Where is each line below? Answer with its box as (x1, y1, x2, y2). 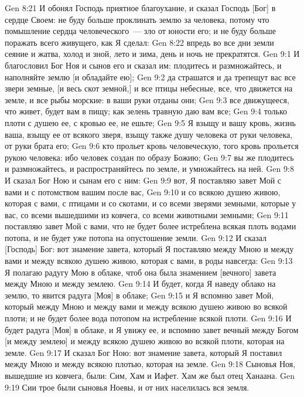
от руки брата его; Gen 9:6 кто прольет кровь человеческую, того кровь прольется (5, 140, 299, 152)
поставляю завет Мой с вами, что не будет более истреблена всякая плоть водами (5, 220, 296, 232)
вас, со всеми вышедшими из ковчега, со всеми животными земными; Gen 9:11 (5, 208, 289, 220)
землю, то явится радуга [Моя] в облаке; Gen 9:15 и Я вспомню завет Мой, (5, 289, 274, 301)
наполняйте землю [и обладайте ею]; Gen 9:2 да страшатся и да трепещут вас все (5, 70, 296, 83)
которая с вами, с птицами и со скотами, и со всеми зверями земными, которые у (5, 197, 296, 209)
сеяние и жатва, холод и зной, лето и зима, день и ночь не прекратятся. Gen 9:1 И (5, 47, 300, 60)
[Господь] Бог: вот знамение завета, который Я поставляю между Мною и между (5, 243, 294, 255)
